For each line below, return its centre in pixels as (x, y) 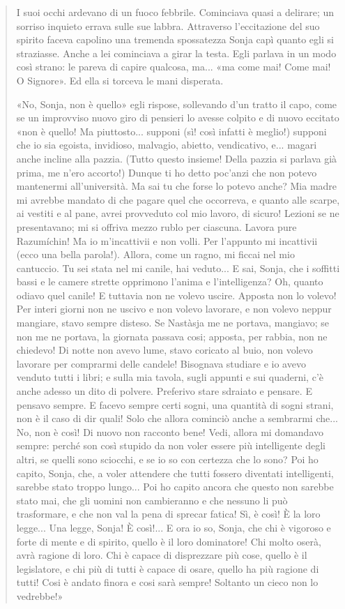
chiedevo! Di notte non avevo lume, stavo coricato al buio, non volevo (164, 350)
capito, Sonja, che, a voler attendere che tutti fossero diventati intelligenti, (175, 473)
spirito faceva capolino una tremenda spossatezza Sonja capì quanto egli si (175, 39)
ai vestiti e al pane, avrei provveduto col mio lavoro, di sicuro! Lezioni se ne (178, 213)
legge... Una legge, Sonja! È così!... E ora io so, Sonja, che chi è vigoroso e (174, 527)
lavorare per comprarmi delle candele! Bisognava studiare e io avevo (161, 363)
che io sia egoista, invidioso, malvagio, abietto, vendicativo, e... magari (167, 145)
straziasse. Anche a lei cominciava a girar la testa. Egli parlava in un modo (176, 53)
